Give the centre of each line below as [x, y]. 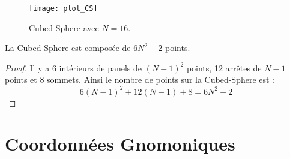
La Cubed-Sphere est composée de [68, 48]
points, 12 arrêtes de [224, 67]
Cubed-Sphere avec [64, 27]
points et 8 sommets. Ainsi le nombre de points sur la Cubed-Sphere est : [140, 79]
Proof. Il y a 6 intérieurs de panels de [74, 67]
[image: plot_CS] [63, 8]
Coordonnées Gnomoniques [120, 144]
